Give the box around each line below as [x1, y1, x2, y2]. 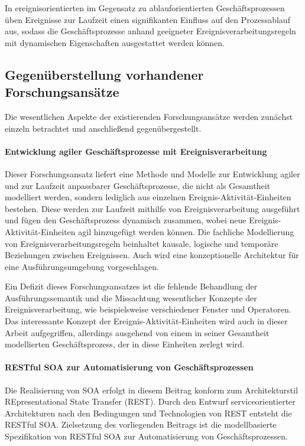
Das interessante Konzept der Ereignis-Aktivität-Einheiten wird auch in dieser [5, 315, 288, 327]
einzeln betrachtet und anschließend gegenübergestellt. [5, 122, 202, 134]
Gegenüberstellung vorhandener [5, 65, 204, 83]
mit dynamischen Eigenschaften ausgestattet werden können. [5, 36, 225, 48]
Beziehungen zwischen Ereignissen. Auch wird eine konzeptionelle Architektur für [5, 249, 299, 261]
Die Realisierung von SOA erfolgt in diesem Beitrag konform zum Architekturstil [5, 383, 298, 396]
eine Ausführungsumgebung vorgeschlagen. [5, 260, 159, 272]
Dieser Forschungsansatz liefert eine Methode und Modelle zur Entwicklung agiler [5, 167, 300, 180]
